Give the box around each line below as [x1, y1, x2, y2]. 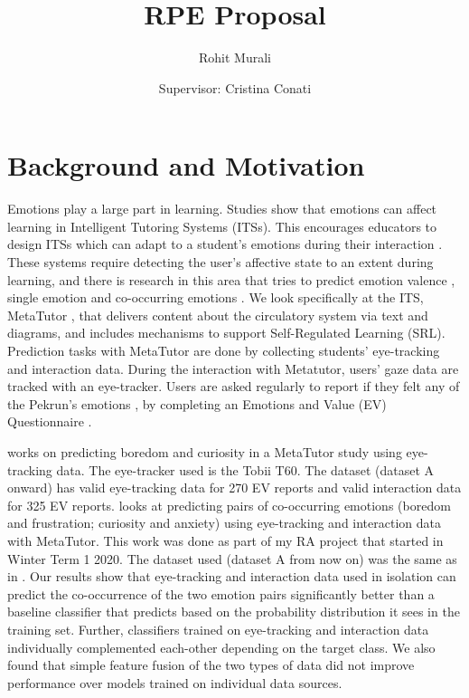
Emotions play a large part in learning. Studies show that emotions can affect [7, 199, 437, 218]
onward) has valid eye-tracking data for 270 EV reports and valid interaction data [7, 478, 462, 497]
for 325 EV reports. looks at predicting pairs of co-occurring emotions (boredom [7, 495, 451, 514]
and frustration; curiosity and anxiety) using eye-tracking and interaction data [7, 513, 441, 532]
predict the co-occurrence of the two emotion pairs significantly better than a [7, 584, 435, 603]
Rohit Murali [199, 48, 271, 67]
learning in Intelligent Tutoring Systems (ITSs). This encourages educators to [7, 216, 437, 235]
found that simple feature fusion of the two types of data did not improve [7, 655, 415, 674]
